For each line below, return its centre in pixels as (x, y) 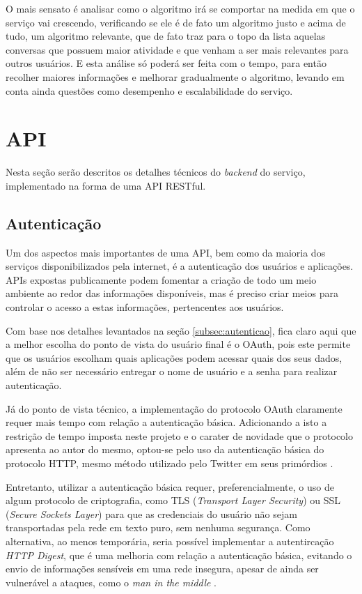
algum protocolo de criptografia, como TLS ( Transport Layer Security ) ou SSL (173, 500)
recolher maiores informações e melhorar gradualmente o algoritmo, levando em (175, 76)
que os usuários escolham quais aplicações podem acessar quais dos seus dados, (174, 357)
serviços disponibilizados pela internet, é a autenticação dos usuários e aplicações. (180, 266)
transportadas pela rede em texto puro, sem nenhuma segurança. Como (158, 527)
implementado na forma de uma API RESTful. (106, 185)
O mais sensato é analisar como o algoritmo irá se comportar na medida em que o (180, 8)
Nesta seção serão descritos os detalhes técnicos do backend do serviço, (156, 172)
